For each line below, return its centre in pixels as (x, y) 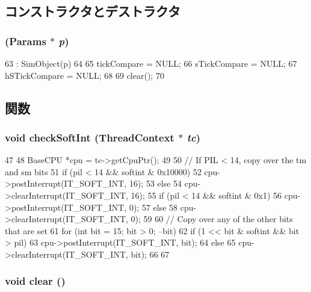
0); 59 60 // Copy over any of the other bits (212, 219)
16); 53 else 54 (155, 183)
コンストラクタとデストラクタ (93, 11)
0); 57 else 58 (153, 207)
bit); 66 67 (150, 254)
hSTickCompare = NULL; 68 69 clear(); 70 (85, 75)
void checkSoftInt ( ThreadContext (90, 137)
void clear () (35, 281)
